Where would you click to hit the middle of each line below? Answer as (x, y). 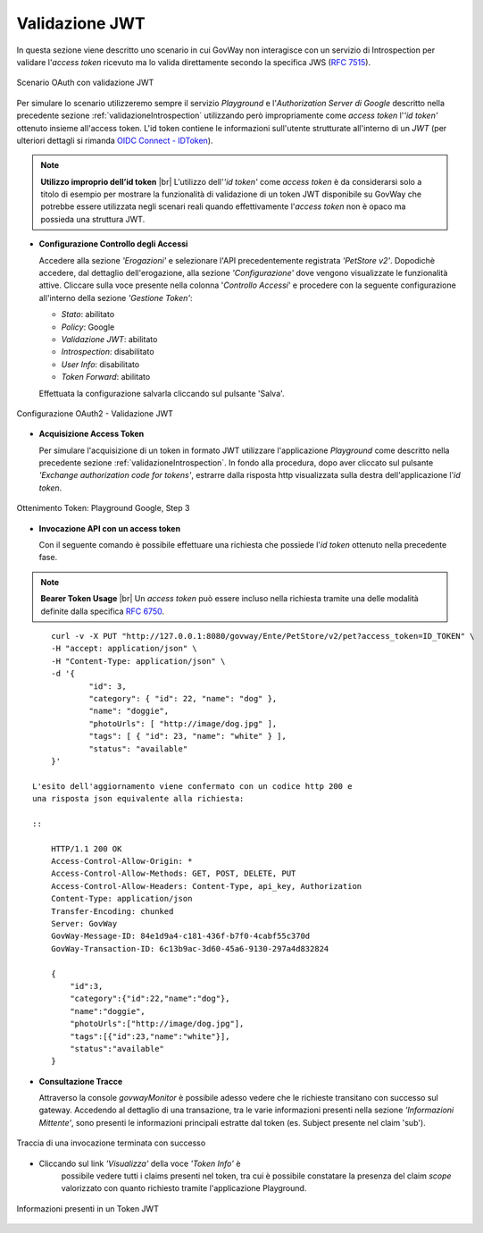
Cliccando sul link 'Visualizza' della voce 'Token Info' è (140, 1163)
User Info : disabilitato (100, 364)
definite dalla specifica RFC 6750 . (103, 611)
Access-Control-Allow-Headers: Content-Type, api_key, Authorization (206, 886)
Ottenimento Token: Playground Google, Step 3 (103, 508)
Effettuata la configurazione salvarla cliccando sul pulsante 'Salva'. (162, 393)
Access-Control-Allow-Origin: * (121, 861)
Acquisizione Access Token (92, 434)
